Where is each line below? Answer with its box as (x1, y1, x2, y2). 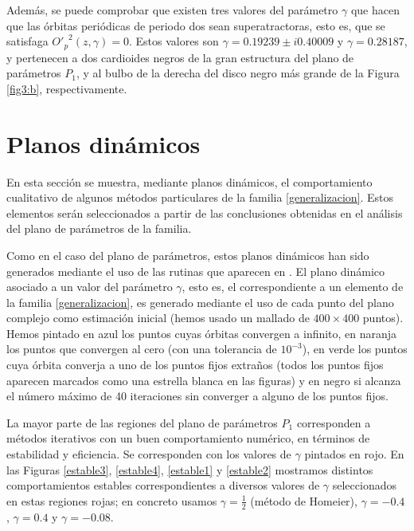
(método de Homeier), (250, 492, 357, 509)
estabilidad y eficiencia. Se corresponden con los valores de (6, 446, 291, 462)
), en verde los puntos (302, 340, 408, 357)
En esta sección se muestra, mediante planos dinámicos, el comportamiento (6, 173, 373, 190)
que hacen (350, 2, 400, 18)
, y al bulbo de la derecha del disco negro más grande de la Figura (76, 65, 400, 81)
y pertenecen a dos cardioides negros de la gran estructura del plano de (6, 49, 354, 65)
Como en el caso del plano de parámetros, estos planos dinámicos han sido (6, 246, 369, 263)
